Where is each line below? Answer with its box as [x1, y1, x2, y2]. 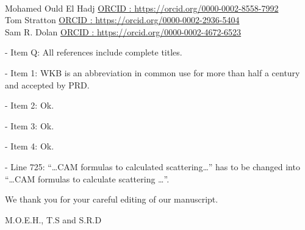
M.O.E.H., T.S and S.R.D [5, 213, 102, 226]
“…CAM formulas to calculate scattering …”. [5, 172, 170, 185]
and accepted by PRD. [5, 78, 90, 91]
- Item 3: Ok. [5, 119, 54, 132]
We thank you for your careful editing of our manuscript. [5, 193, 218, 206]
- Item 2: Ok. [5, 99, 54, 112]
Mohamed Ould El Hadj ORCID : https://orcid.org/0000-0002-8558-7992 [5, 1, 279, 14]
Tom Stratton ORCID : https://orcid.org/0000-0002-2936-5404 [5, 13, 240, 26]
